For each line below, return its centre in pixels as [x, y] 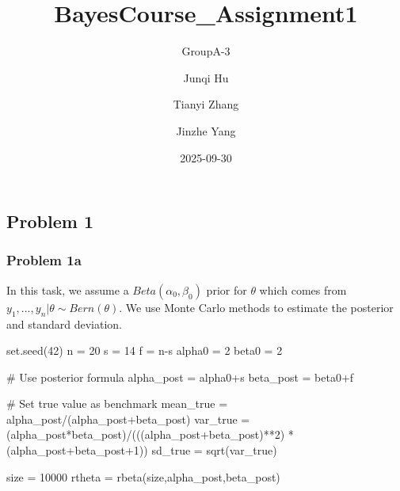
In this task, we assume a [68, 289]
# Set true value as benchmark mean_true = [117, 403]
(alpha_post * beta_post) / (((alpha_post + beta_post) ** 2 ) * [150, 434]
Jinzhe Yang [206, 130]
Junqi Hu [206, 77]
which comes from [303, 289]
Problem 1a [44, 260]
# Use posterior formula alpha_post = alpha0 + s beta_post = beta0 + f [180, 377]
